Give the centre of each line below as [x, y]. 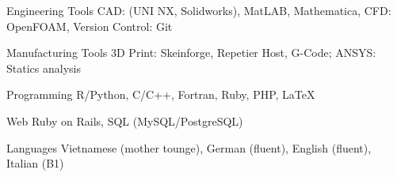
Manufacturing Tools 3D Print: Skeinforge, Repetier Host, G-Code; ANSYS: [191, 53]
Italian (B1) [35, 163]
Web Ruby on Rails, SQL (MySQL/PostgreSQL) [125, 121]
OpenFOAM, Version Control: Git [90, 26]
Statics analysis [44, 68]
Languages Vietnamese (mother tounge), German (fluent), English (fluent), [189, 147]
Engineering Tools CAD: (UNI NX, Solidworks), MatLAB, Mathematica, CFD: [199, 10]
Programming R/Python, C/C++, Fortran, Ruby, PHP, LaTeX [161, 94]
